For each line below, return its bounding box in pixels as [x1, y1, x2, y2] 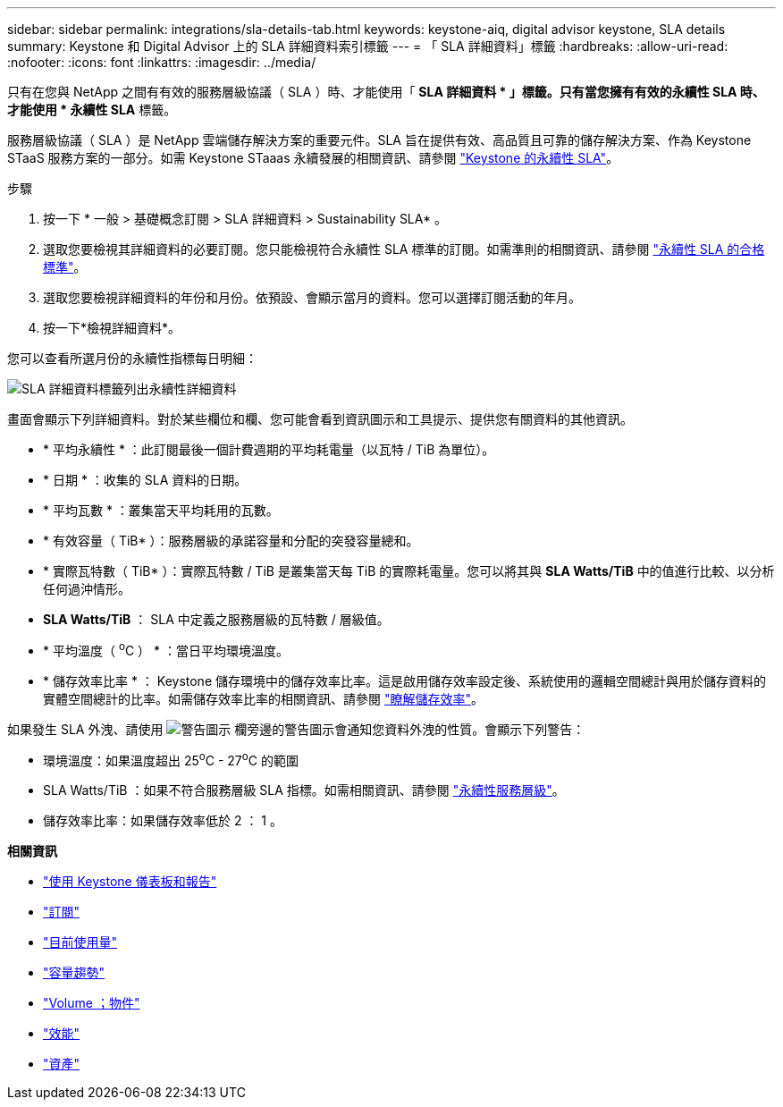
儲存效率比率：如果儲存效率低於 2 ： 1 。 [43, 813, 282, 829]
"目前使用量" [43, 934, 118, 951]
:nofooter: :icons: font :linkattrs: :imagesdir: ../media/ [7, 55, 316, 70]
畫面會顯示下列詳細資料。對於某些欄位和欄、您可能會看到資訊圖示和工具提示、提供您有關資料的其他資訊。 [7, 411, 633, 427]
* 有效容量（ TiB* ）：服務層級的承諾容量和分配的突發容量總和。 [43, 533, 419, 548]
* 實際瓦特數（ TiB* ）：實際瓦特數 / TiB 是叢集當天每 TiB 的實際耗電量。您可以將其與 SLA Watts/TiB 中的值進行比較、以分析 [43, 563, 775, 579]
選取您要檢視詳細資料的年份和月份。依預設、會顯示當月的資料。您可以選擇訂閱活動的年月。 [43, 290, 581, 305]
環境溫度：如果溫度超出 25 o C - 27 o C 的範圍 [43, 749, 299, 768]
